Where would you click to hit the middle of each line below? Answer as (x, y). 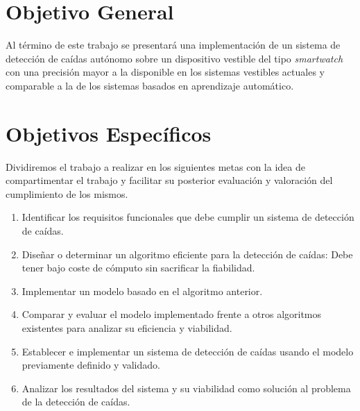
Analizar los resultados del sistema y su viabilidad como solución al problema (186, 388)
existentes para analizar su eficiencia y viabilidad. (127, 327)
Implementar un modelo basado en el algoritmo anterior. (142, 291)
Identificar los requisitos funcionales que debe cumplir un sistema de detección (188, 217)
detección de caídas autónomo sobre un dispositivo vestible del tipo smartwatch (174, 58)
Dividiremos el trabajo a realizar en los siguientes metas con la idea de (155, 166)
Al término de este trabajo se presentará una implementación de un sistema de (173, 45)
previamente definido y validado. (91, 365)
